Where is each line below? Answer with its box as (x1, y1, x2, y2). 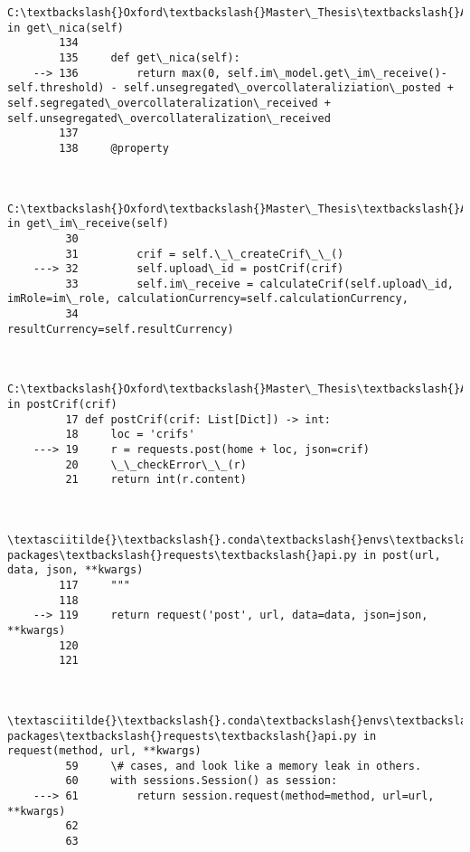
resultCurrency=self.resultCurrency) (7, 322, 234, 336)
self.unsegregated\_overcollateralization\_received (7, 111, 331, 125)
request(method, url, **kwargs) (7, 744, 202, 758)
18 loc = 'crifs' (65, 428, 195, 441)
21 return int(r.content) (65, 473, 247, 487)
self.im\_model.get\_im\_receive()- (227, 66, 447, 80)
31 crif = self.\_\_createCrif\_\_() (65, 247, 344, 260)
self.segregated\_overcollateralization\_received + (7, 96, 331, 109)
